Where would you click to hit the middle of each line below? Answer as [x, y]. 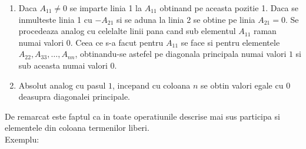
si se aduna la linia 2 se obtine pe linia [186, 19]
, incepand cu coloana [152, 85]
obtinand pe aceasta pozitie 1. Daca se [229, 8]
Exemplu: [22, 139]
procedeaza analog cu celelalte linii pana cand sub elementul [127, 31]
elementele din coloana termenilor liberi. [77, 128]
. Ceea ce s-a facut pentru [117, 42]
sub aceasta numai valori [63, 65]
